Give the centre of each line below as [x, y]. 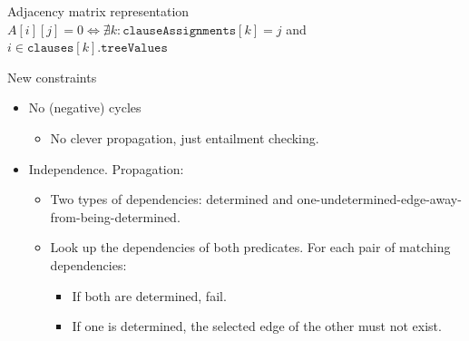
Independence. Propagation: [106, 168]
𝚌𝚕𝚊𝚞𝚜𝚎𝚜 [50, 49]
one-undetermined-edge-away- [379, 199]
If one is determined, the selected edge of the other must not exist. [257, 326]
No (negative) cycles [85, 107]
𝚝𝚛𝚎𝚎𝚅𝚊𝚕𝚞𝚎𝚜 [134, 49]
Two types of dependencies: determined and [171, 199]
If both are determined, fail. [149, 295]
